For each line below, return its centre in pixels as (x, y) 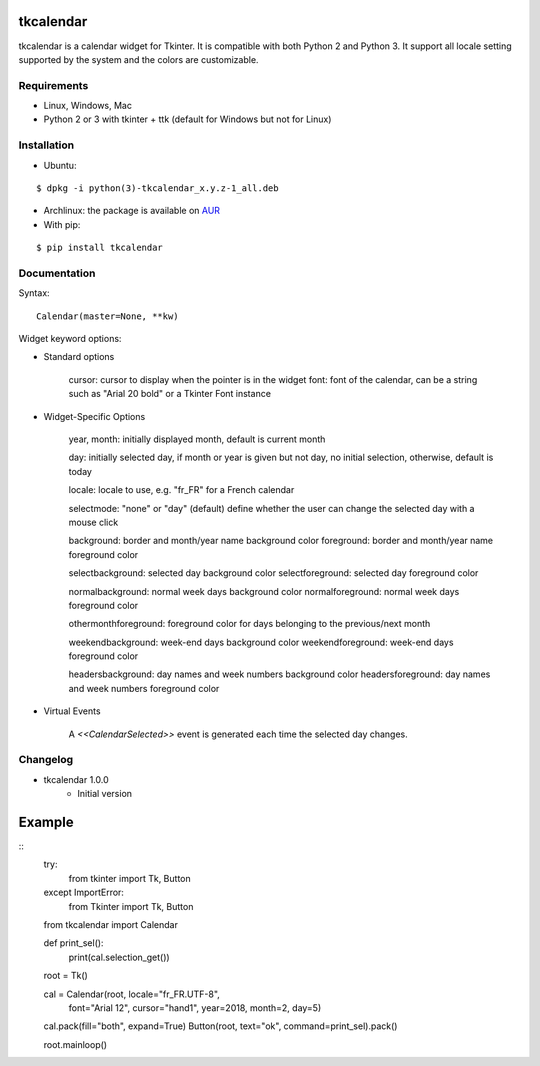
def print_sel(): (73, 943)
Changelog (46, 760)
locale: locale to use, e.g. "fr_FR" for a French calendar (181, 490)
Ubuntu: (60, 165)
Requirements (53, 85)
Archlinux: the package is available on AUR (131, 211)
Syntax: (34, 293)
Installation (46, 145)
